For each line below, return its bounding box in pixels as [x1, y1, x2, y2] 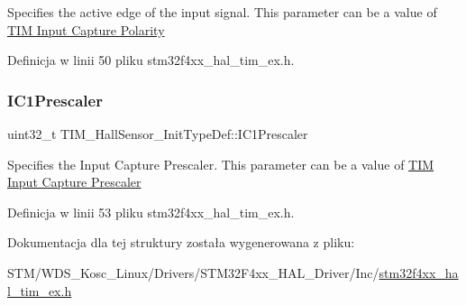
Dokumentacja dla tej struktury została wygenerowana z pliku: [7, 233, 355, 252]
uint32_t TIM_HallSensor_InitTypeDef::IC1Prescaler [7, 125, 308, 143]
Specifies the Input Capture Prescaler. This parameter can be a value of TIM [7, 154, 434, 173]
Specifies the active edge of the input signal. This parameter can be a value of [7, 3, 437, 21]
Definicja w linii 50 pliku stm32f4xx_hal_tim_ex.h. [7, 51, 295, 69]
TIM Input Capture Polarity [7, 20, 165, 39]
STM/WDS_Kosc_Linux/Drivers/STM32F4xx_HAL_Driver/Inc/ [7, 263, 379, 282]
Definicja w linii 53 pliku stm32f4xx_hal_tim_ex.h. [7, 202, 295, 221]
